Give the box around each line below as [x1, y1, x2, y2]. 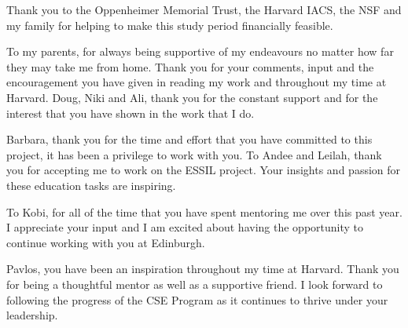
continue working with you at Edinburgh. [6, 234, 205, 250]
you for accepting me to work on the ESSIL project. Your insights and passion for [6, 162, 401, 178]
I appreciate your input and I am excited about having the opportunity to [6, 219, 364, 235]
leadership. [6, 307, 58, 323]
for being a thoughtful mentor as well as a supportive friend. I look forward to [6, 275, 383, 292]
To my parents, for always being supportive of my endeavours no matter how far [6, 43, 394, 60]
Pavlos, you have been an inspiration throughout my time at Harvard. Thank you [6, 261, 399, 277]
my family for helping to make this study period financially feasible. [6, 16, 333, 33]
